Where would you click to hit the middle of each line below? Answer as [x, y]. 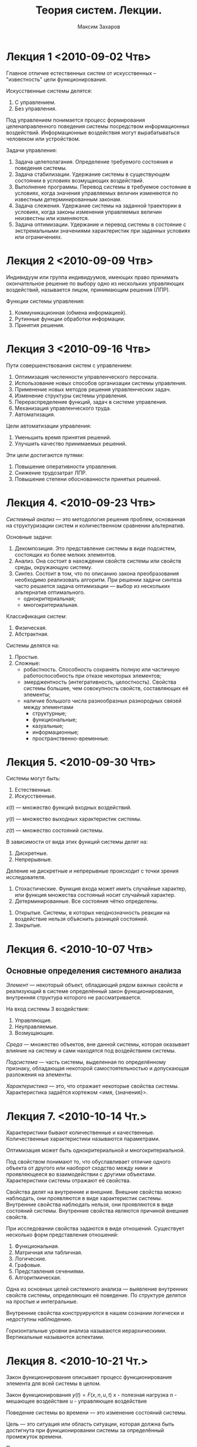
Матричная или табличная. [49, 1253]
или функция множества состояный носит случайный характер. [95, 895]
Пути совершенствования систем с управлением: [69, 365]
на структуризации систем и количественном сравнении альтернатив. [96, 525]
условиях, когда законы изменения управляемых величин [88, 212]
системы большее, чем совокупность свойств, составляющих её [106, 688]
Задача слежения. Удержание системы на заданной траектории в [98, 205]
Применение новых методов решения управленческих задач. [93, 389]
